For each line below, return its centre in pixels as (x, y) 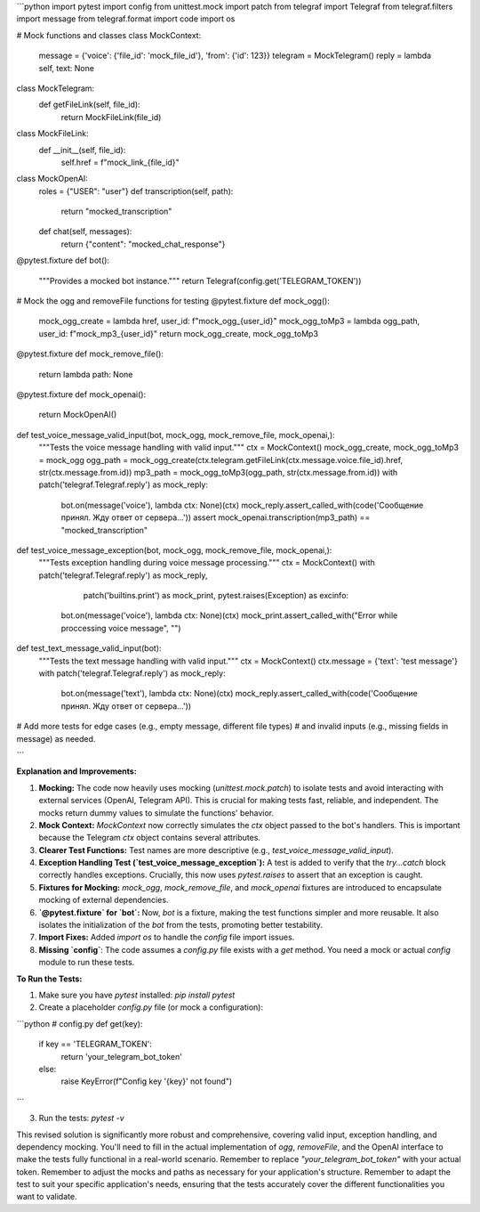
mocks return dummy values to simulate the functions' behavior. (156, 813)
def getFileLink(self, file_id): (90, 105)
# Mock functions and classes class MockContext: (109, 35)
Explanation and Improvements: (76, 771)
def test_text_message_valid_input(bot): (89, 648)
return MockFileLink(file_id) (111, 117)
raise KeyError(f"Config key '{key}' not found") (147, 1081)
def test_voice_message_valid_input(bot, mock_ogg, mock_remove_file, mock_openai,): (176, 435)
